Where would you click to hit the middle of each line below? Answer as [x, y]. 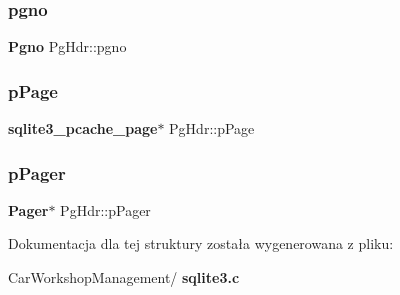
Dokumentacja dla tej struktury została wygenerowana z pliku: [201, 243]
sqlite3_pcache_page [83, 128]
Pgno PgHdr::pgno [67, 46]
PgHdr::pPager [105, 209]
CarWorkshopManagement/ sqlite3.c [124, 277]
